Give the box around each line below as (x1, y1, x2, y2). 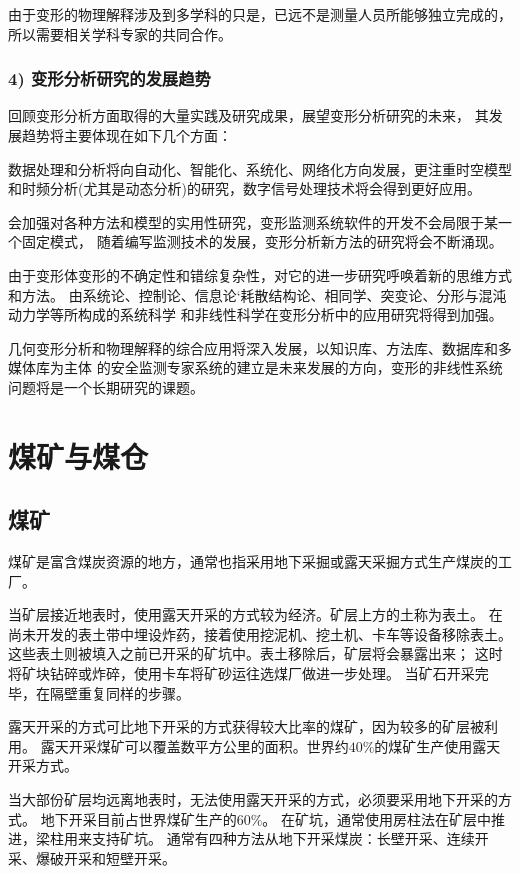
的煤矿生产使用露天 (374, 735, 501, 756)
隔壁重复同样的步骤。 (49, 682, 190, 703)
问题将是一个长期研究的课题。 (8, 376, 204, 397)
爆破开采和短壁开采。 (35, 847, 176, 868)
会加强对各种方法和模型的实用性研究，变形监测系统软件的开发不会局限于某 (8, 211, 498, 232)
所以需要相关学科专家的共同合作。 (8, 23, 232, 44)
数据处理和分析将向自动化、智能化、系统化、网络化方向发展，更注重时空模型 (8, 158, 512, 179)
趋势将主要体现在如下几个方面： (21, 125, 232, 145)
